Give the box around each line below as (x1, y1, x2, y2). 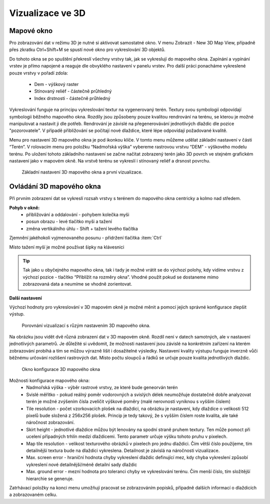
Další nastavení (9, 295, 42, 301)
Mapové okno (9, 26, 53, 35)
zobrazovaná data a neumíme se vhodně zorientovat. (22, 281, 132, 287)
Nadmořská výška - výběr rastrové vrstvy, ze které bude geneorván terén (26, 384, 178, 390)
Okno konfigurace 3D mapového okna (21, 366, 100, 372)
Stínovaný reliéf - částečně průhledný (34, 88, 112, 94)
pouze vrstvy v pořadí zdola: (9, 70, 68, 76)
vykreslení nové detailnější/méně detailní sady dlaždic (26, 461, 137, 467)
